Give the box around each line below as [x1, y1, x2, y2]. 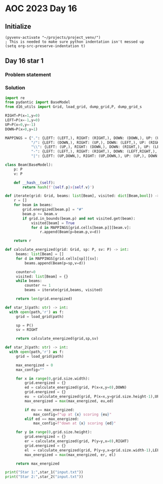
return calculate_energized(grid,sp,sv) [16, 336, 98, 341]
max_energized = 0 [16, 363, 53, 367]
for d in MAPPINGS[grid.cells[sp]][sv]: [16, 256, 98, 261]
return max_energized [16, 461, 60, 466]
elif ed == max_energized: [24, 416, 79, 421]
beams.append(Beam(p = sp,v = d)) [24, 260, 86, 265]
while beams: [16, 278, 42, 283]
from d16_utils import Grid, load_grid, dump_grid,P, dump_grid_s [5, 104, 142, 109]
